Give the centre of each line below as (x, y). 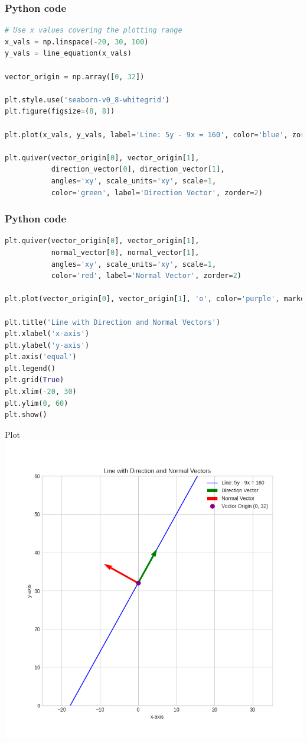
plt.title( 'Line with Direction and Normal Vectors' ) (113, 322)
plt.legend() (30, 368)
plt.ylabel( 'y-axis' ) (47, 345)
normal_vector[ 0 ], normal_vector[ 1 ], (125, 252)
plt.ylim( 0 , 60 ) (37, 403)
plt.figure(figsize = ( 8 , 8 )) (60, 112)
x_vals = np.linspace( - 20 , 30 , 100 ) (77, 42)
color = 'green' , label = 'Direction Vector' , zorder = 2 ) (157, 193)
